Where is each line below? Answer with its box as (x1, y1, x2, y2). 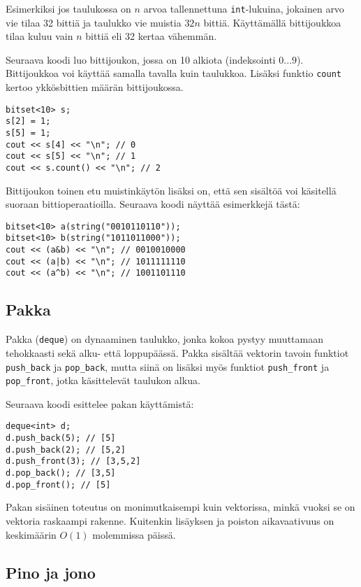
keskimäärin (6, 527, 57, 542)
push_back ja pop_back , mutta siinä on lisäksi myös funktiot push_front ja (6, 359, 330, 374)
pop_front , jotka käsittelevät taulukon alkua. (6, 373, 200, 388)
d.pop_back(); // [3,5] (6, 468, 116, 479)
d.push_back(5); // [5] (6, 433, 116, 444)
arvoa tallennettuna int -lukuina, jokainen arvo (143, 1, 344, 15)
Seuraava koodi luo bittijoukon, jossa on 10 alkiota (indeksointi (6, 52, 276, 66)
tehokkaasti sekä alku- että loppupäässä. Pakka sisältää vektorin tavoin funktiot (6, 345, 349, 360)
